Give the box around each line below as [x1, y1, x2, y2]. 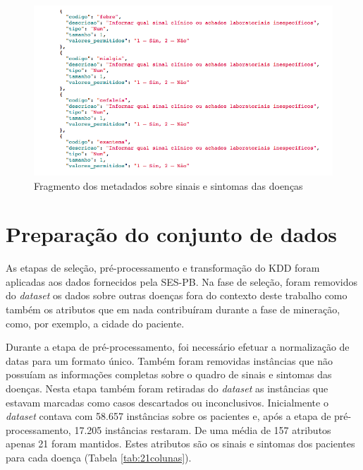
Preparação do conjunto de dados [6, 219, 337, 248]
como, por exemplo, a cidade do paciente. [6, 315, 185, 330]
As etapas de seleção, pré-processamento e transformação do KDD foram [6, 260, 320, 275]
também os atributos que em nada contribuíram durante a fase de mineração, [6, 302, 340, 317]
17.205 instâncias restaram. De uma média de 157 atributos [74, 422, 331, 437]
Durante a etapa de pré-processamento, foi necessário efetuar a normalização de [6, 339, 350, 354]
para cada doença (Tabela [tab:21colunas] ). [6, 450, 192, 465]
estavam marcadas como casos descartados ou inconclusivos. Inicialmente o [6, 394, 328, 409]
